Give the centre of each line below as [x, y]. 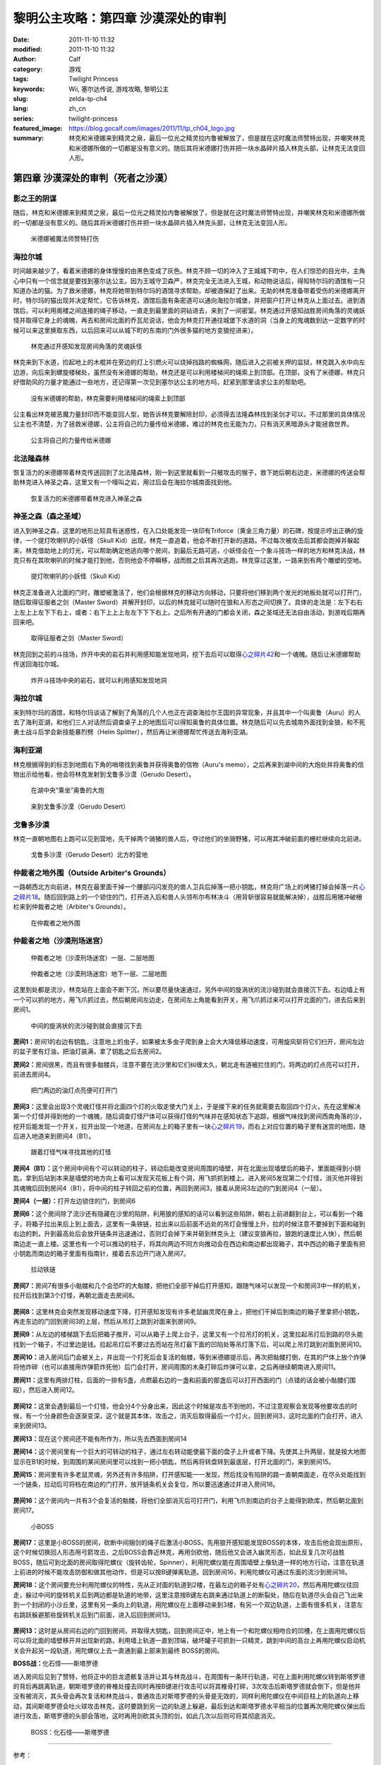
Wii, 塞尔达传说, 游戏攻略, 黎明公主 [119, 89]
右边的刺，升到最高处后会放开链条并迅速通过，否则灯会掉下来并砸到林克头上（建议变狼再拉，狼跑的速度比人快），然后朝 [188, 1234]
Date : [21, 40]
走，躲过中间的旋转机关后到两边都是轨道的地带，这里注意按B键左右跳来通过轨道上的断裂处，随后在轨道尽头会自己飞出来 [188, 1595]
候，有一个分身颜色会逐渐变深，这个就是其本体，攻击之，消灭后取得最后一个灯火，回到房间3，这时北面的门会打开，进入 [188, 1416]
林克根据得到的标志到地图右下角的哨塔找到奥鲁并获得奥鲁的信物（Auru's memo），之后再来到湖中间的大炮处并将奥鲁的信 [189, 764]
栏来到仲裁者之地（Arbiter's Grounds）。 [71, 907]
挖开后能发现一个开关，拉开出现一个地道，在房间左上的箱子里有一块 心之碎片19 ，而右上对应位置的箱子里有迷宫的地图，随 [189, 1126]
